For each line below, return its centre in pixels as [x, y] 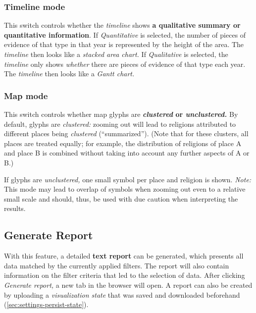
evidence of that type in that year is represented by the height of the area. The [124, 44]
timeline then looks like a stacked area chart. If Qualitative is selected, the [116, 54]
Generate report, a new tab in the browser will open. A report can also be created [128, 285]
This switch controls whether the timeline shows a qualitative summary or [122, 25]
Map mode [26, 95]
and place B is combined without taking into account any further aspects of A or [127, 153]
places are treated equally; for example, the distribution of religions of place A [123, 143]
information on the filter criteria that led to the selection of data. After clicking [125, 275]
